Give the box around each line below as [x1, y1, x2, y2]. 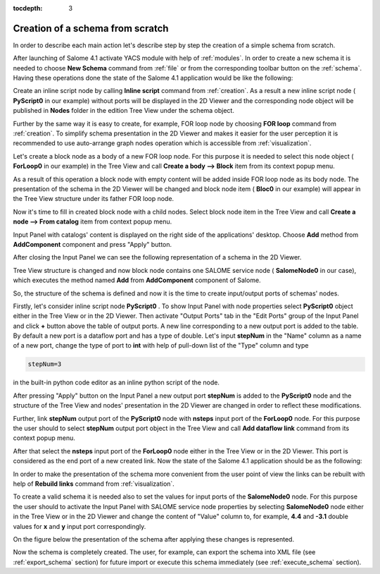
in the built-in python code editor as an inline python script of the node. [13, 378, 220, 387]
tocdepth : [13, 4, 43, 12]
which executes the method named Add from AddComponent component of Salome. [13, 276, 261, 285]
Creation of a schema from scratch [13, 22, 169, 35]
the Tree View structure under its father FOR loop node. [13, 195, 175, 203]
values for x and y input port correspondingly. [13, 522, 146, 530]
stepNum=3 [27, 360, 62, 368]
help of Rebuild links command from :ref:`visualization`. [13, 480, 175, 488]
